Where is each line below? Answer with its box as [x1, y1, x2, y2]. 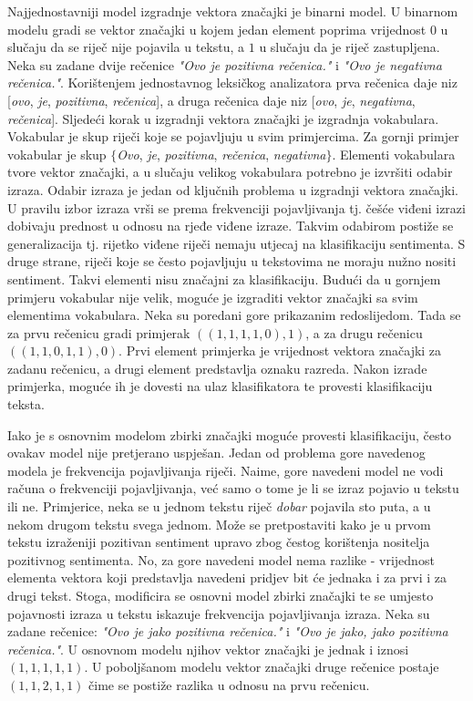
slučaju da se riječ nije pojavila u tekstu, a [7, 37, 245, 57]
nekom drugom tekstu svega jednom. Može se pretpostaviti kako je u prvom [7, 514, 431, 533]
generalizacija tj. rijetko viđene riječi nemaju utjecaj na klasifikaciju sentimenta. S [7, 233, 466, 253]
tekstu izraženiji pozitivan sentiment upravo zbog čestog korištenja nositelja [7, 532, 430, 552]
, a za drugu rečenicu [305, 323, 423, 342]
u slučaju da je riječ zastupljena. [259, 37, 440, 57]
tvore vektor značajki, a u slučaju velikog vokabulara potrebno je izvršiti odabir [7, 162, 453, 181]
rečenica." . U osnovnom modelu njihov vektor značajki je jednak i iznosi [7, 639, 409, 658]
